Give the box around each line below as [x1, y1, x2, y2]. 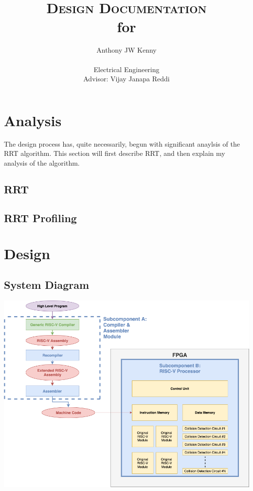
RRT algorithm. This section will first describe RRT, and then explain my [4, 148, 225, 158]
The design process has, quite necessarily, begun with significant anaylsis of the [4, 138, 240, 149]
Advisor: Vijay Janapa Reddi [83, 74, 170, 84]
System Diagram [4, 277, 90, 292]
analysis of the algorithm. [4, 157, 80, 168]
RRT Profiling [4, 210, 77, 225]
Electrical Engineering [93, 64, 160, 74]
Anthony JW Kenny [96, 45, 157, 55]
